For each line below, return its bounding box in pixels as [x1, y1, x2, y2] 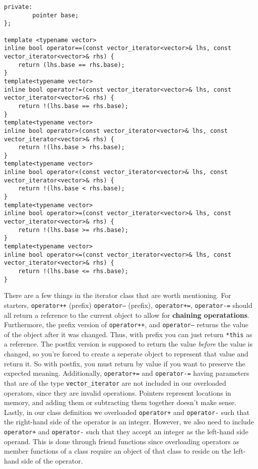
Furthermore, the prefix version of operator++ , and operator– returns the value [4, 319, 249, 330]
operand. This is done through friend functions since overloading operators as [4, 436, 240, 446]
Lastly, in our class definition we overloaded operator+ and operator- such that [4, 407, 250, 417]
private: [4, 3, 33, 10]
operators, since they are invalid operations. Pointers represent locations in [4, 387, 231, 398]
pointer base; [32, 11, 79, 19]
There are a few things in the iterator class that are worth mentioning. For [4, 290, 231, 300]
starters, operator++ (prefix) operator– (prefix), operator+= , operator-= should [4, 299, 253, 310]
